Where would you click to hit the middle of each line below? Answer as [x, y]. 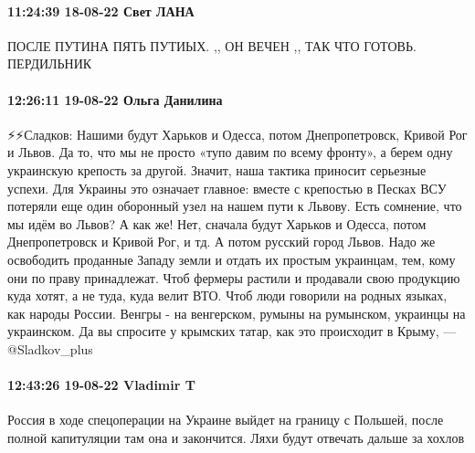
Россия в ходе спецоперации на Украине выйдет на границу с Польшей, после [226, 420]
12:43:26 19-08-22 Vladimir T [101, 385]
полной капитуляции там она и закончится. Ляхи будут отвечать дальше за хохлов [236, 437]
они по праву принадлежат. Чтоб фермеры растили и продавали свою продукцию [234, 277]
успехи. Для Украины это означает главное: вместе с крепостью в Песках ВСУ [227, 188]
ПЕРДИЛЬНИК [50, 63]
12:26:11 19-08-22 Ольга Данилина [115, 99]
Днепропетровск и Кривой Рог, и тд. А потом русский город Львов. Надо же [222, 242]
